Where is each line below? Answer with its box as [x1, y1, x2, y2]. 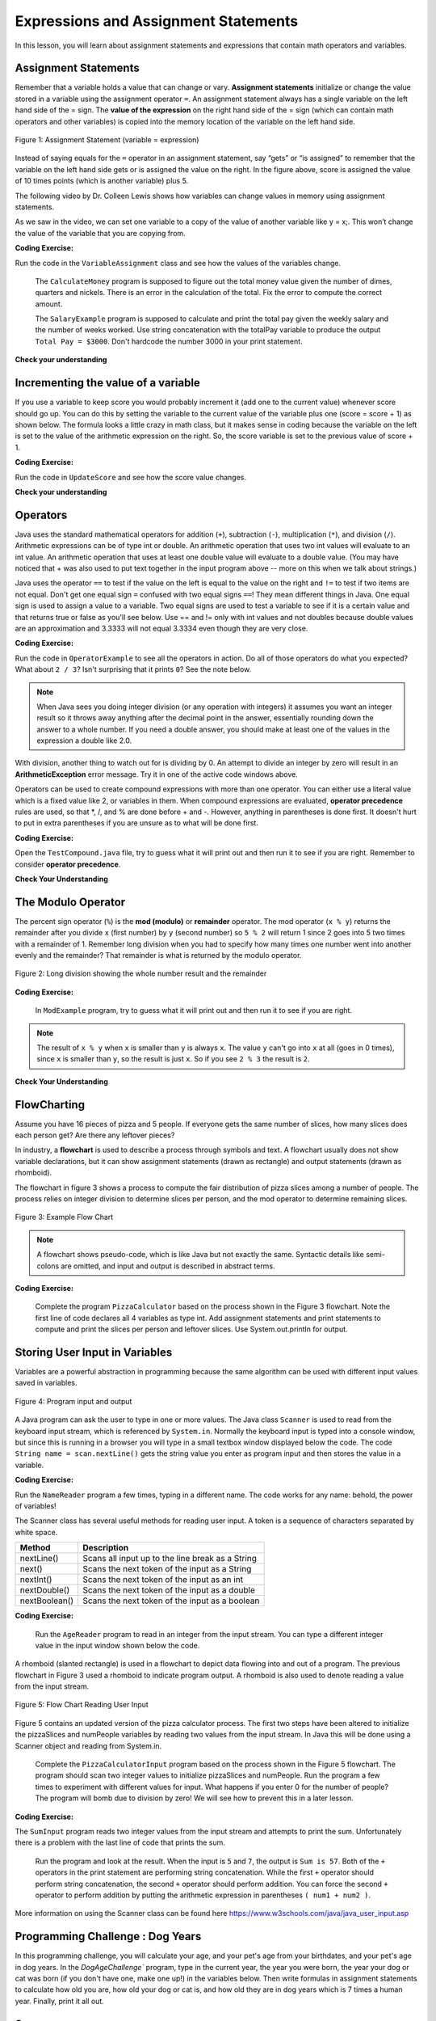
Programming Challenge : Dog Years [15, 1930, 202, 1943]
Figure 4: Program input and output [15, 1396, 132, 1406]
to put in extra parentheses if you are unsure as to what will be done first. [15, 818, 258, 828]
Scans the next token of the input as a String [82, 1563, 252, 1575]
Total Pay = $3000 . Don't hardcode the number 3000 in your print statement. [35, 336, 303, 346]
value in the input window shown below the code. [35, 1640, 200, 1650]
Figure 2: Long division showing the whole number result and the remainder [15, 968, 267, 978]
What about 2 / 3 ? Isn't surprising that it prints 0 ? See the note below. [15, 665, 252, 674]
